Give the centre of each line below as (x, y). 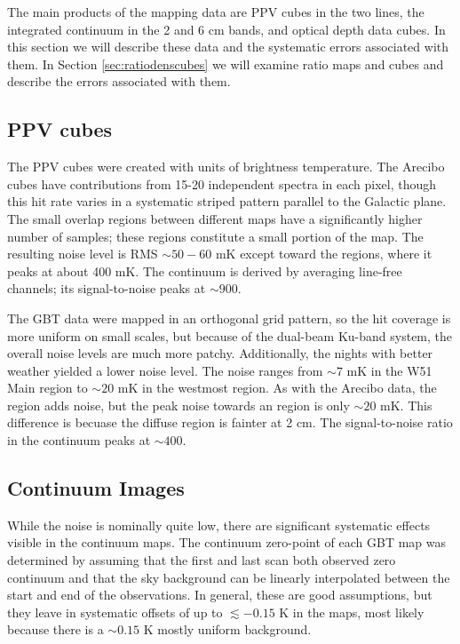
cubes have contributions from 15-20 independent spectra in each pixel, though (222, 183)
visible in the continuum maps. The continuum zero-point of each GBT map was (227, 542)
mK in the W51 (389, 370)
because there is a (56, 629)
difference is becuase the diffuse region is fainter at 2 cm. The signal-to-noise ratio (230, 422)
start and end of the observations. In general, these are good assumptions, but (220, 595)
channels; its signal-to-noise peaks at (107, 288)
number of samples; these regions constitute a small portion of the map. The (215, 236)
